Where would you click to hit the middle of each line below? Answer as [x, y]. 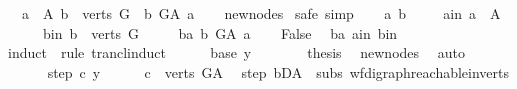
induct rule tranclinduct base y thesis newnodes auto [236, 52]
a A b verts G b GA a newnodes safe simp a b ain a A [261, 13]
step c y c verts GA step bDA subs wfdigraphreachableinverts [278, 71]
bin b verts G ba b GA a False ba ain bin [220, 32]
